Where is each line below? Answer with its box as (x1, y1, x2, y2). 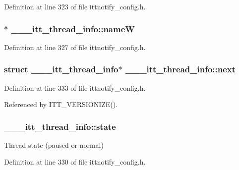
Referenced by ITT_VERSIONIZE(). (4, 99, 118, 110)
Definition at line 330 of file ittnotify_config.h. (4, 156, 146, 167)
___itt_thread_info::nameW (11, 22, 135, 35)
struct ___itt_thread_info (4, 63, 119, 75)
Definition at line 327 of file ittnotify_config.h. (4, 42, 146, 52)
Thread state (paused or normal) (4, 140, 104, 150)
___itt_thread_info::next (125, 63, 236, 75)
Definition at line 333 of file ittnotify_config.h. (4, 82, 146, 93)
